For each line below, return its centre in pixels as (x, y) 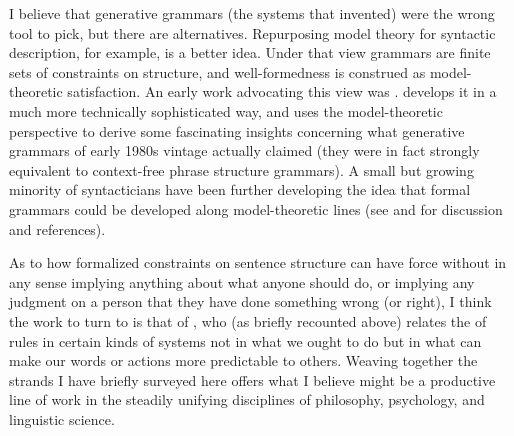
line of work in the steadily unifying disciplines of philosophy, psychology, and (247, 399)
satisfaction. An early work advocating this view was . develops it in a (282, 91)
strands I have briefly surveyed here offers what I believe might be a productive (252, 379)
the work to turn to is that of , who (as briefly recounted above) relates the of (248, 320)
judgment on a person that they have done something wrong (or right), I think (250, 301)
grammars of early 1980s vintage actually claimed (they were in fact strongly (244, 150)
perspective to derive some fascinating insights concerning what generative (237, 130)
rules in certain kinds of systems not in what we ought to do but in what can (245, 340)
